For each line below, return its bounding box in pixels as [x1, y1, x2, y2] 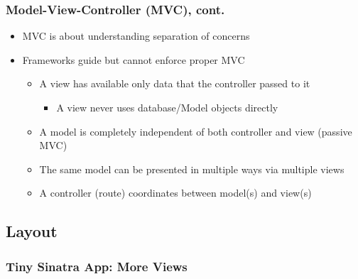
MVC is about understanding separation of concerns [22, 28, 250, 43]
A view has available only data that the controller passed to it [39, 76, 310, 91]
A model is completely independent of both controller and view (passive [39, 124, 352, 138]
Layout [6, 220, 58, 242]
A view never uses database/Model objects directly [56, 100, 278, 114]
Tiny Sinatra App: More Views [6, 257, 188, 275]
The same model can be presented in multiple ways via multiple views [39, 161, 345, 176]
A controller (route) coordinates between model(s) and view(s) [39, 185, 312, 200]
